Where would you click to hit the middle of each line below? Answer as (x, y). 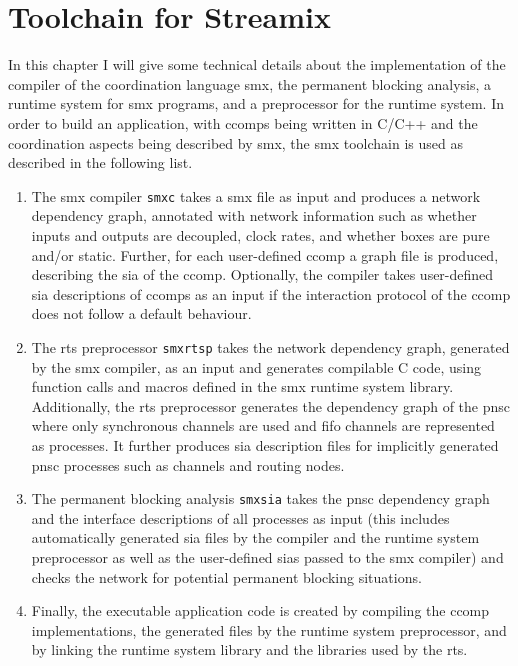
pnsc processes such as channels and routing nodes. (188, 464)
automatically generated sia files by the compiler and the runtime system (255, 537)
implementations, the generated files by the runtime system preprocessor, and (269, 629)
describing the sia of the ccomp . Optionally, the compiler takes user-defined (262, 274)
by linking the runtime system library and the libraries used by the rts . (249, 649)
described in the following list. (100, 162)
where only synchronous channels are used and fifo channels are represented (263, 425)
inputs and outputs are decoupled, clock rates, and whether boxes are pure (260, 234)
